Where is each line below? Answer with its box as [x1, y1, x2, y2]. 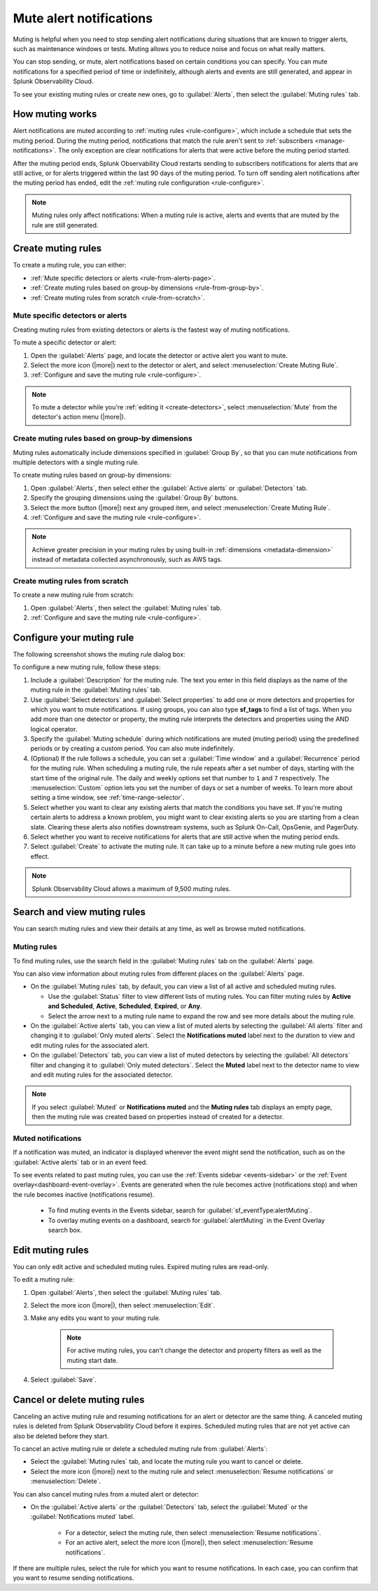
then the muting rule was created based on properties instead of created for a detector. [31, 1113, 284, 1121]
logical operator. [30, 724, 78, 733]
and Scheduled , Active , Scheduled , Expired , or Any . [48, 1002, 202, 1011]
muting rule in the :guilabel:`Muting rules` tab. [30, 686, 162, 694]
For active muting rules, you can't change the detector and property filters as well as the [66, 1346, 322, 1354]
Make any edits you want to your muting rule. [30, 1314, 161, 1322]
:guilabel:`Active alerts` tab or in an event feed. [13, 1158, 148, 1166]
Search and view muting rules [13, 906, 146, 918]
